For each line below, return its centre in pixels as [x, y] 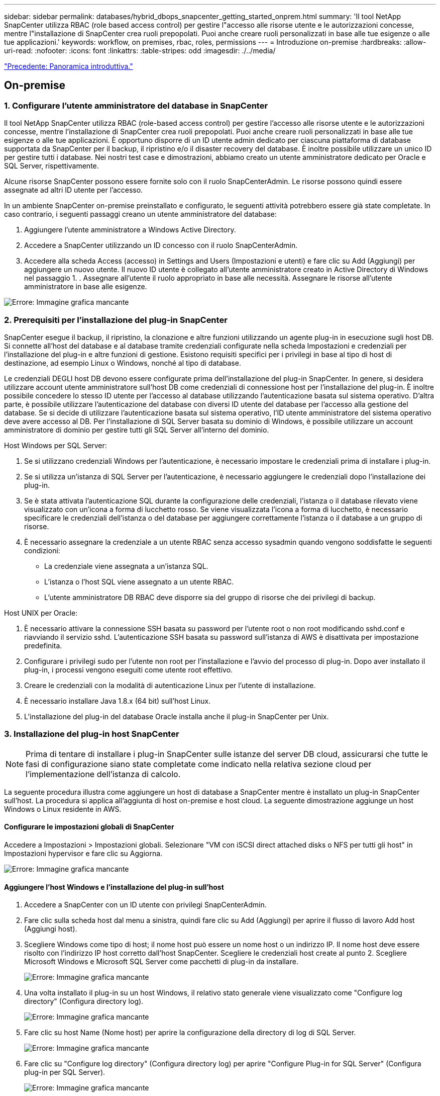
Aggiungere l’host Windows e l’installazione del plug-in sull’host [114, 887]
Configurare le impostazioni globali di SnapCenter [89, 827]
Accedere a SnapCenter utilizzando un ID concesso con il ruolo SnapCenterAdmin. [161, 245]
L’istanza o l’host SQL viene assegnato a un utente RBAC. [139, 581]
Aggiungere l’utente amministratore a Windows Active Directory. [130, 230]
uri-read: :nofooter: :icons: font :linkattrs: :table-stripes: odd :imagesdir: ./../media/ [140, 51]
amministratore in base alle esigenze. [86, 287]
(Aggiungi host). [51, 929]
